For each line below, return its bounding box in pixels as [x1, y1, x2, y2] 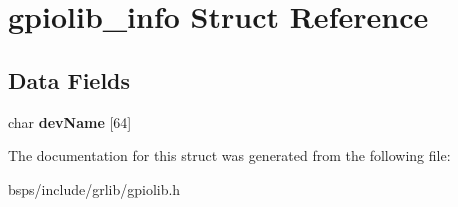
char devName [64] [8, 111, 132, 132]
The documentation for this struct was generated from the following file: [8, 145, 451, 166]
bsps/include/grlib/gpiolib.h [8, 178, 181, 199]
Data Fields [8, 64, 131, 95]
